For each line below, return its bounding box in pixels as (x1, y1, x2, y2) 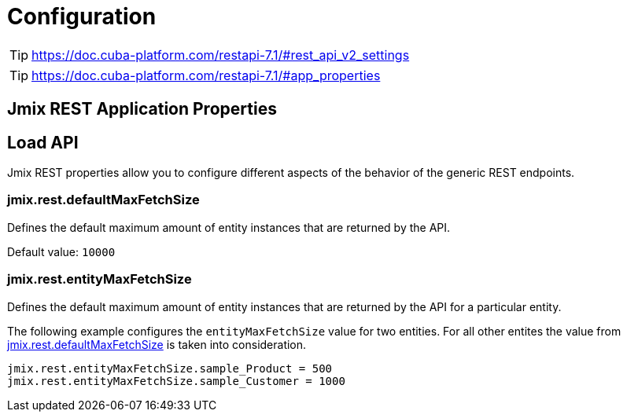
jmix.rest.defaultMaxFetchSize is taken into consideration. (7, 337, 307, 351)
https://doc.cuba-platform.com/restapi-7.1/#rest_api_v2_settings (31, 46, 410, 63)
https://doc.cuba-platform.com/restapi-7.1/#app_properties (31, 67, 381, 83)
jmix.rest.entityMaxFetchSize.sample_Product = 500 (7, 361, 333, 375)
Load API (7, 132, 79, 152)
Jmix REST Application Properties (7, 99, 277, 119)
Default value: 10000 (7, 244, 116, 258)
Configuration (7, 3, 157, 30)
